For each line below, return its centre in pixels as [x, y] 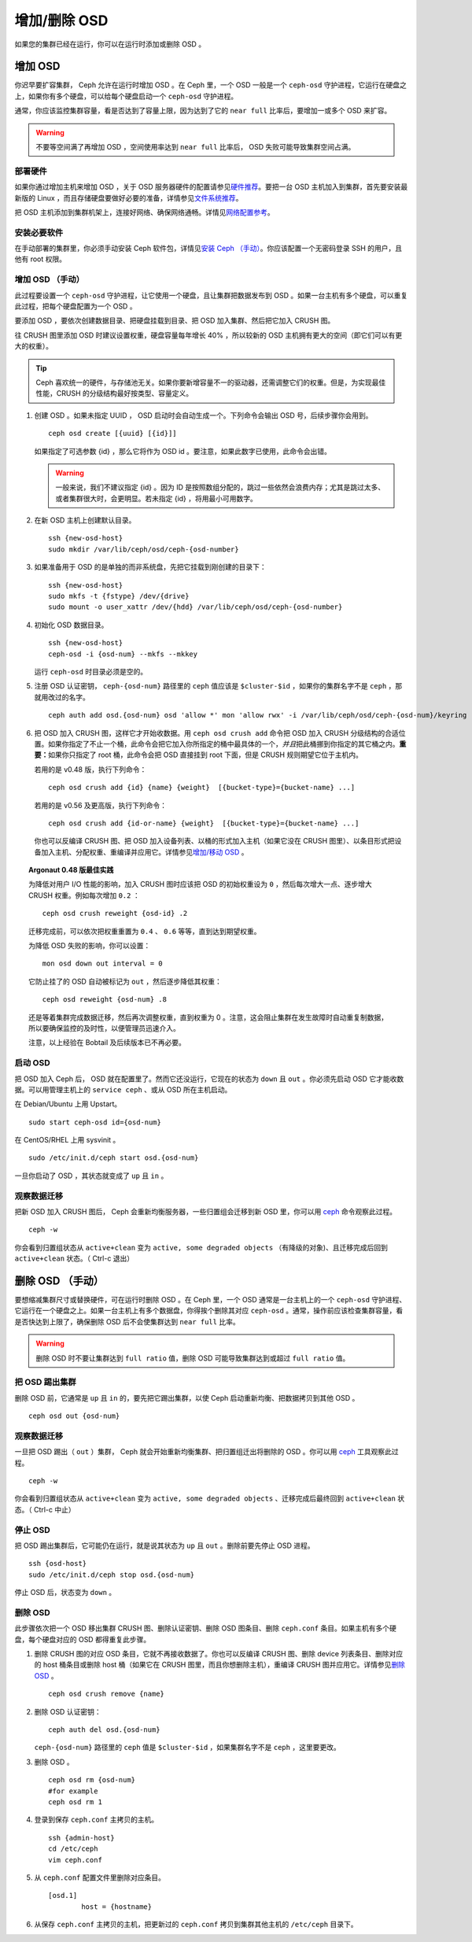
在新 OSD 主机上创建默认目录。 [85, 520]
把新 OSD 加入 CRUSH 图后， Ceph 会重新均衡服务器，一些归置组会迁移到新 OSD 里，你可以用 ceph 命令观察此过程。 [206, 1211]
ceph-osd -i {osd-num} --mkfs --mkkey [123, 654]
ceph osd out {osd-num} [74, 1416]
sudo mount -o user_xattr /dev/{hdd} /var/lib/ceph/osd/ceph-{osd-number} [195, 607]
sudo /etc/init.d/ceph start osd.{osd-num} [114, 1158]
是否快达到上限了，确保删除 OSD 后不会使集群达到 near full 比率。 [127, 1321]
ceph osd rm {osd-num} [92, 1780]
